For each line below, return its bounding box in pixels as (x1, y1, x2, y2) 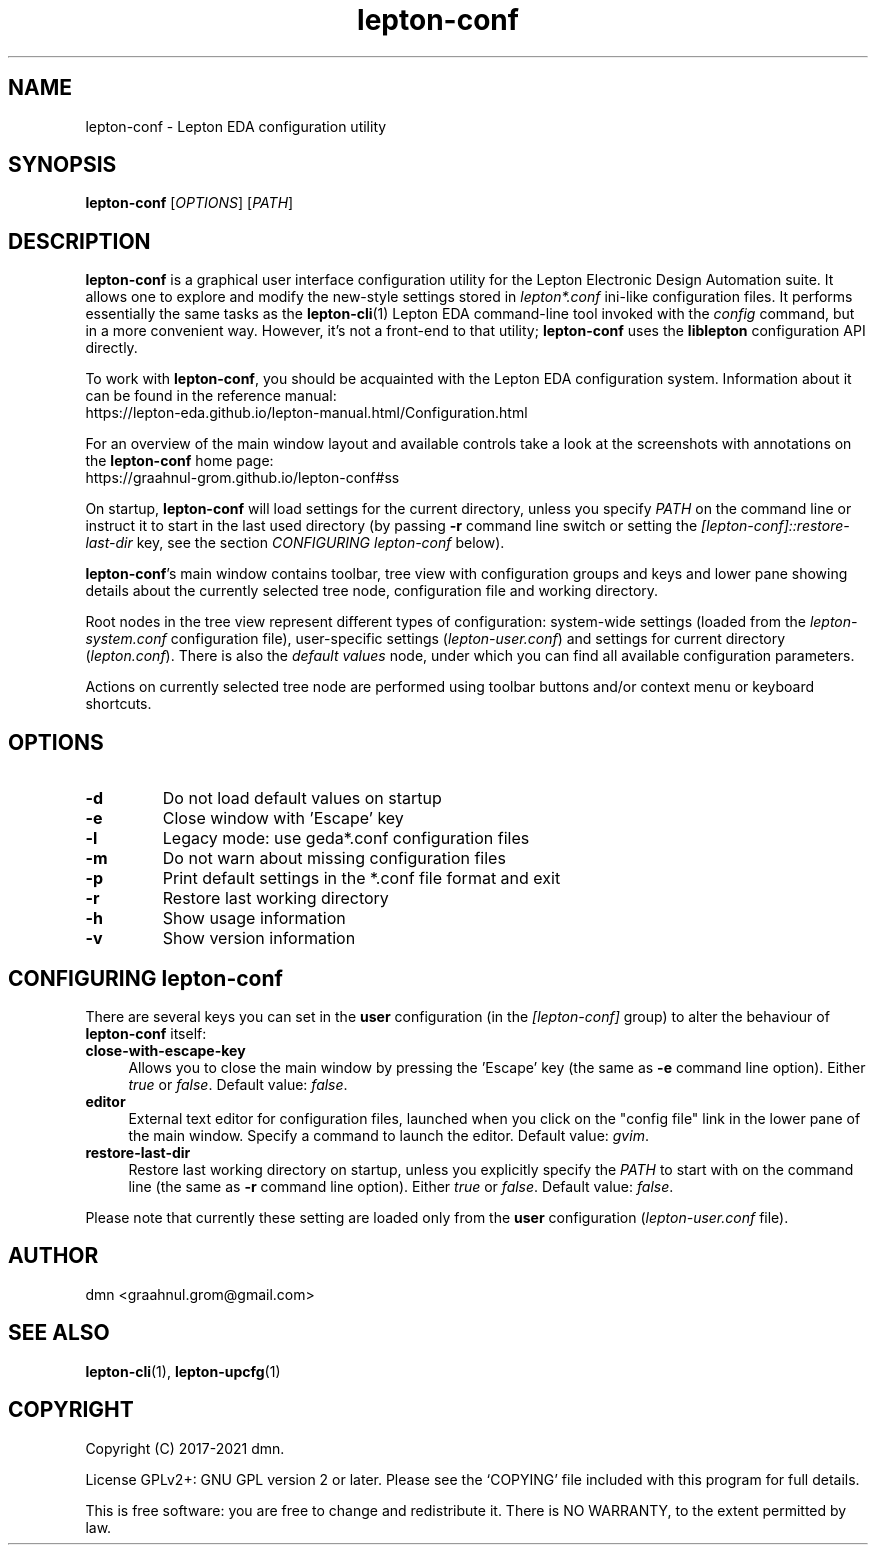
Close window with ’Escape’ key (162, 808, 404, 829)
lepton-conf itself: (85, 1024, 207, 1042)
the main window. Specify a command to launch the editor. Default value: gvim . (128, 1126, 649, 1144)
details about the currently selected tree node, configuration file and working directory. (85, 582, 659, 600)
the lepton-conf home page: (85, 452, 274, 470)
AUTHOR (8, 1243, 99, 1269)
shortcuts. (85, 695, 152, 713)
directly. (85, 339, 138, 357)
